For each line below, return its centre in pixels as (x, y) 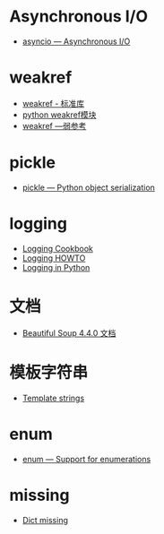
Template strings (53, 398)
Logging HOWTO (54, 258)
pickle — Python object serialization (88, 187)
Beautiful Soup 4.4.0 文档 (69, 332)
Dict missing (45, 520)
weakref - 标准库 (53, 103)
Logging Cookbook (58, 248)
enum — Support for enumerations (86, 459)
